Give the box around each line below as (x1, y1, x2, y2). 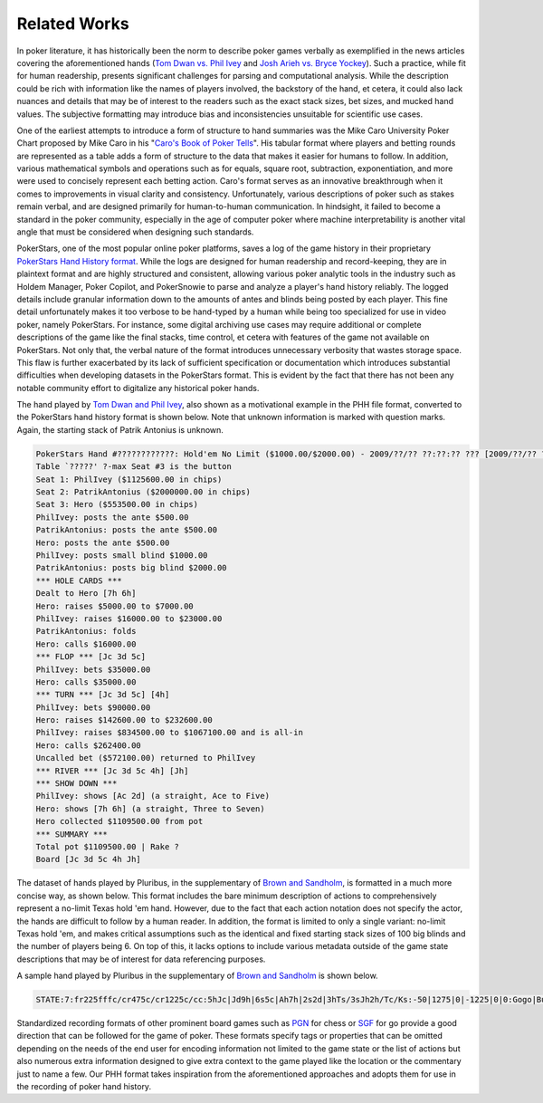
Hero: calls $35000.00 (35, 676, 137, 687)
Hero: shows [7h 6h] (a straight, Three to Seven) (35, 803, 266, 814)
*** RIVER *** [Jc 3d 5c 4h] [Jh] (35, 765, 189, 776)
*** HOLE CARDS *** (35, 575, 122, 586)
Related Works (16, 14, 130, 34)
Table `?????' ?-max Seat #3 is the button (35, 462, 233, 472)
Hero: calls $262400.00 (35, 740, 142, 751)
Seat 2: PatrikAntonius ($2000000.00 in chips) (35, 487, 251, 497)
